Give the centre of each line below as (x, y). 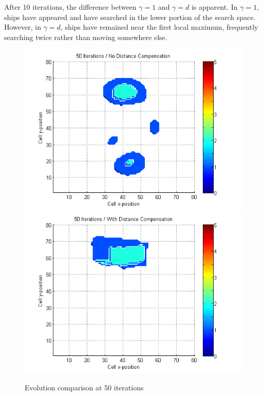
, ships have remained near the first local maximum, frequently (159, 27)
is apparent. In (214, 7)
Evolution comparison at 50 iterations (84, 388)
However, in (23, 27)
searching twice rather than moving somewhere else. (86, 37)
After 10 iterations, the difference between (70, 7)
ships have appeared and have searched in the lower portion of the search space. (130, 17)
